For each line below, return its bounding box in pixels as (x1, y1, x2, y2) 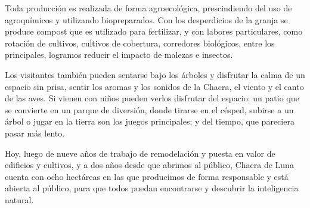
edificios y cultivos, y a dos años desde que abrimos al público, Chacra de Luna (5, 159, 294, 171)
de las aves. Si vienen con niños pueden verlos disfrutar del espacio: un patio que (5, 92, 299, 104)
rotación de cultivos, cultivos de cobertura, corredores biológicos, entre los (5, 36, 275, 49)
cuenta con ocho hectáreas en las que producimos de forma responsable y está (5, 170, 289, 182)
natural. (5, 193, 34, 206)
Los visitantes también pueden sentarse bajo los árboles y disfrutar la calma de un (5, 68, 305, 80)
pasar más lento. (5, 126, 65, 139)
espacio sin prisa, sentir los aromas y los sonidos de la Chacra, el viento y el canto (5, 80, 304, 92)
